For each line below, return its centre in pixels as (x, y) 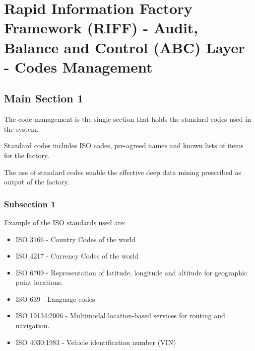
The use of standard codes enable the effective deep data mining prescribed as (123, 172)
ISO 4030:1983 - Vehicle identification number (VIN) (96, 342)
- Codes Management (78, 66)
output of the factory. (37, 182)
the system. (21, 129)
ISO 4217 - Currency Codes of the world (77, 256)
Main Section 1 (44, 98)
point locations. (39, 282)
